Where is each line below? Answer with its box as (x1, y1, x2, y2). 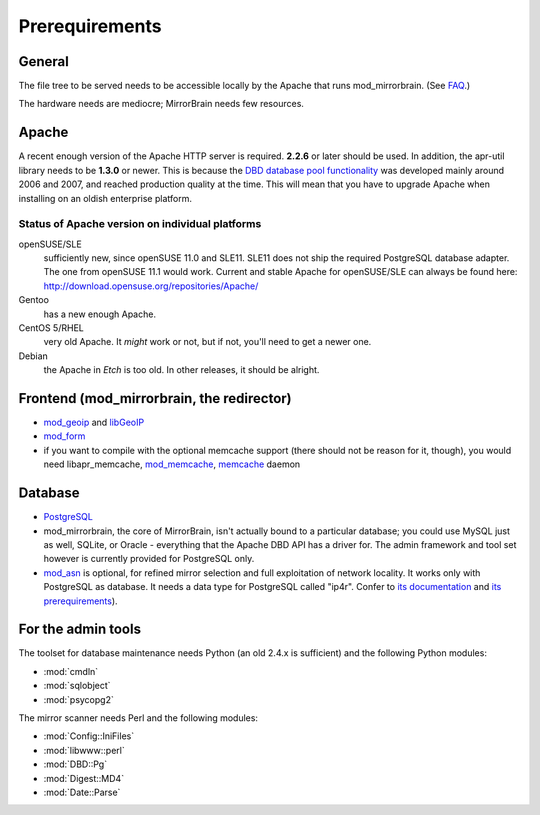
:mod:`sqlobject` (43, 680, 111, 692)
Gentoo (18, 294, 50, 306)
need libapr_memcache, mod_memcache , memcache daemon (43, 458, 301, 470)
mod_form (43, 430, 86, 442)
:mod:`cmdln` (43, 665, 99, 677)
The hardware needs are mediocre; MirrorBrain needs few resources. (18, 98, 305, 110)
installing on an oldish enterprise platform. (18, 192, 192, 204)
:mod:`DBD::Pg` (43, 758, 108, 770)
